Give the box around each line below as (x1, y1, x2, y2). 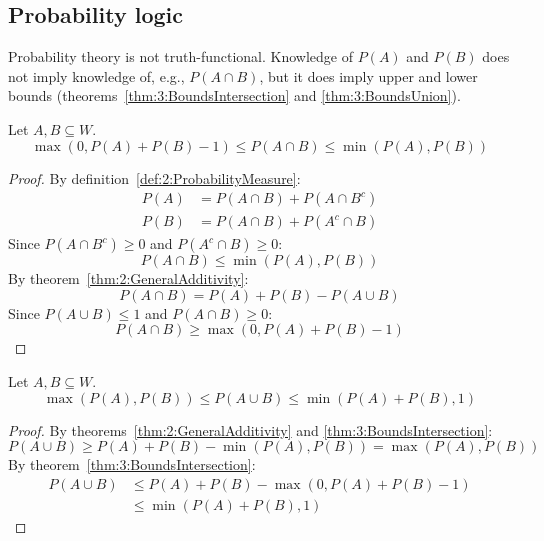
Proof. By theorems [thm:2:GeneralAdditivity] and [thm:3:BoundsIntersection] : (8, 419, 493, 440)
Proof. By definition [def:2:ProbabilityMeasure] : (8, 167, 301, 188)
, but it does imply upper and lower (259, 65, 478, 86)
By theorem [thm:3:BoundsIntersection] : (8, 454, 256, 475)
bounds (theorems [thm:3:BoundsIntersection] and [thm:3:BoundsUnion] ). (8, 85, 461, 106)
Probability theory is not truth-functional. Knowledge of (8, 46, 354, 67)
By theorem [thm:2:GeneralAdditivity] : (8, 268, 249, 289)
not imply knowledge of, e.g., (8, 65, 185, 86)
